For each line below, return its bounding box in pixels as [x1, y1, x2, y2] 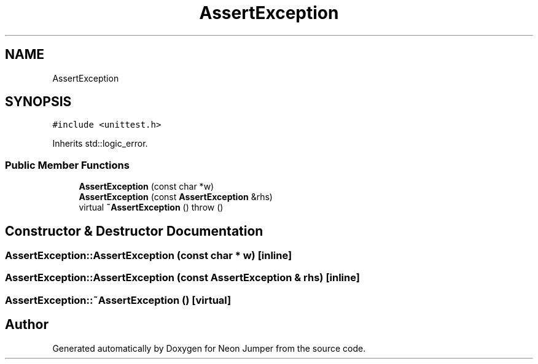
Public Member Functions [5, 158, 130, 171]
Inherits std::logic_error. [52, 138, 148, 149]
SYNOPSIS [5, 94, 72, 110]
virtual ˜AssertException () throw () [79, 202, 224, 213]
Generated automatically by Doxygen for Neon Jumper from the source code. [52, 343, 366, 354]
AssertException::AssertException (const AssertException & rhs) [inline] [5, 271, 360, 284]
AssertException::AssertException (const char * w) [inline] [5, 249, 292, 262]
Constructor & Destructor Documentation [5, 223, 263, 239]
